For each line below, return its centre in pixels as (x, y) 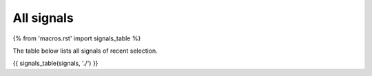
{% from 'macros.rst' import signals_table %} (77, 38)
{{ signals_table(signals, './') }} (55, 63)
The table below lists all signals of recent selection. (85, 51)
